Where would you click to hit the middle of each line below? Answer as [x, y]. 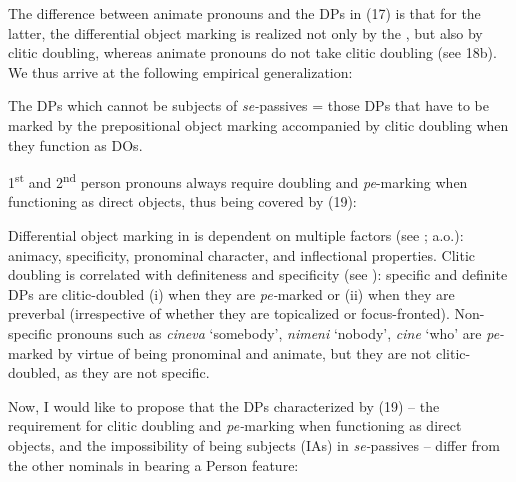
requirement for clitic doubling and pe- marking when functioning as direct [235, 425]
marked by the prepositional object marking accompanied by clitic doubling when [258, 124]
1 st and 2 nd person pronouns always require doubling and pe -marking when [238, 180]
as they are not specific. [137, 372]
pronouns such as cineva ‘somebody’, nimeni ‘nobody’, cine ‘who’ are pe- [280, 332]
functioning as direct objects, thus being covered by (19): [182, 201]
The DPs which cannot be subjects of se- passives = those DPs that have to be [248, 105]
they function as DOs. [75, 144]
